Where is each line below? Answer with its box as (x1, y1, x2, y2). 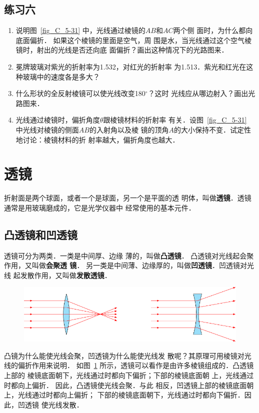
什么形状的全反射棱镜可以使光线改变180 (15, 88, 145, 98)
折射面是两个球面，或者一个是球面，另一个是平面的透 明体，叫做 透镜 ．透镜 (4, 192, 251, 203)
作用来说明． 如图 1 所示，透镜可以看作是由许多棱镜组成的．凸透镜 (31, 360, 254, 370)
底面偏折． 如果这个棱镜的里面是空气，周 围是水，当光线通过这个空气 (15, 34, 245, 45)
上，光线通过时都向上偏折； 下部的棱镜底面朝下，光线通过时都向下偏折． (4, 389, 244, 400)
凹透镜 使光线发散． (17, 399, 83, 409)
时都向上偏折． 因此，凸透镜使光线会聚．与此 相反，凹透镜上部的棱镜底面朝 (4, 379, 254, 390)
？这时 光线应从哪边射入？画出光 (147, 88, 255, 98)
